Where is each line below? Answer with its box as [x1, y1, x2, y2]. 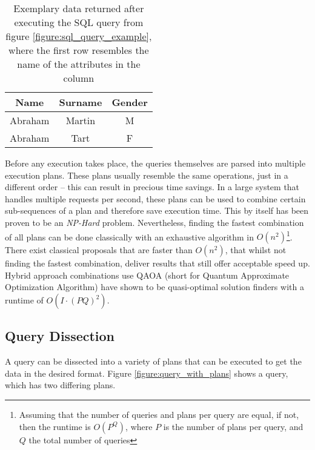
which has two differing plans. [5, 379, 116, 391]
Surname [59, 95, 102, 109]
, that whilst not [225, 243, 287, 256]
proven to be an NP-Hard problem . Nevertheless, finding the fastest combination [5, 216, 304, 228]
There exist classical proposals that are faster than [5, 243, 193, 256]
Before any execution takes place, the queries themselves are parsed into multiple [5, 157, 306, 169]
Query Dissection [5, 326, 115, 345]
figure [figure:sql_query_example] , [5, 29, 152, 43]
